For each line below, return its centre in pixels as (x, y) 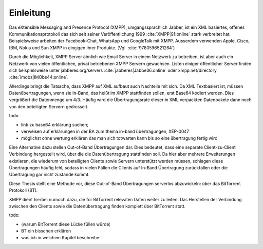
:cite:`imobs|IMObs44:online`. (39, 77)
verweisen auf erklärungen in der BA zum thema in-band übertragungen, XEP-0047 (105, 131)
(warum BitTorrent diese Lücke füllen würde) (66, 224)
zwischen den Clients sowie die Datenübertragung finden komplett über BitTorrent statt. (97, 206)
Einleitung (30, 13)
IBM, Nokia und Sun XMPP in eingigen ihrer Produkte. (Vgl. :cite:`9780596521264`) (92, 48)
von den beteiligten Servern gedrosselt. (49, 106)
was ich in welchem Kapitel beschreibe (60, 238)
